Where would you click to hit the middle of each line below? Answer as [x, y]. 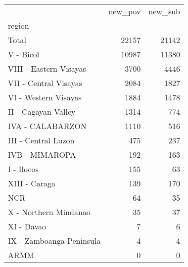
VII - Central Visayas [45, 83]
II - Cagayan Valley [42, 111]
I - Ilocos [23, 169]
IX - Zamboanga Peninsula [54, 241]
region [19, 25]
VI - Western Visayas [45, 97]
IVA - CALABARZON [47, 126]
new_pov [125, 11]
